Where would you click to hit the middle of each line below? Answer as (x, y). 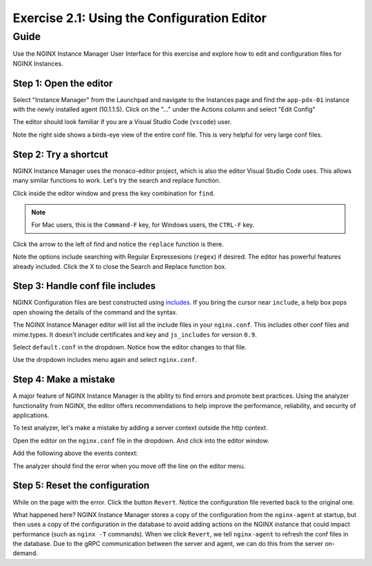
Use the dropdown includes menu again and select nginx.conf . (105, 360)
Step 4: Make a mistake (64, 380)
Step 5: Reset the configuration (81, 486)
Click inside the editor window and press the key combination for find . (114, 193)
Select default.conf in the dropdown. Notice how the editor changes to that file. (130, 347)
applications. (31, 415)
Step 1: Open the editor (63, 83)
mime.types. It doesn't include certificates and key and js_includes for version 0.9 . (135, 334)
